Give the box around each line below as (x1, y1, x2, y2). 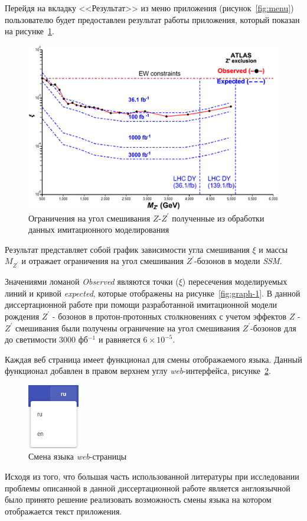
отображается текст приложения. (5, 504, 122, 517)
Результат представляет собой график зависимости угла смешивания (5, 243, 250, 255)
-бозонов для (250, 321, 296, 334)
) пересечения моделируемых (182, 275, 288, 288)
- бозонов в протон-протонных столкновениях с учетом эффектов (52, 310, 287, 322)
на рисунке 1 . (5, 25, 54, 37)
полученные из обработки (172, 211, 264, 224)
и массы (259, 243, 288, 255)
